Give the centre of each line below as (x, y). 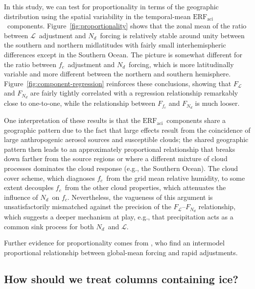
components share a (196, 120)
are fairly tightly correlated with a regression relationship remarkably (134, 93)
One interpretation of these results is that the (72, 120)
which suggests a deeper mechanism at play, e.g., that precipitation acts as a (119, 217)
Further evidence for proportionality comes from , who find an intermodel (114, 243)
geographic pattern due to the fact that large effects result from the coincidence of (127, 130)
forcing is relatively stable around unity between (172, 35)
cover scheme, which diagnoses (49, 178)
